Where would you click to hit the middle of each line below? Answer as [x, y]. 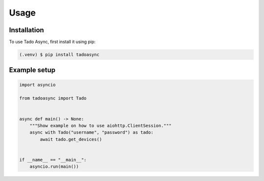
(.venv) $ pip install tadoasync [59, 55]
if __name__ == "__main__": [53, 160]
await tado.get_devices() [71, 139]
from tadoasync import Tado [53, 98]
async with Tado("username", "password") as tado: [91, 132]
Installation [26, 30]
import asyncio [37, 85]
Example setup [32, 70]
